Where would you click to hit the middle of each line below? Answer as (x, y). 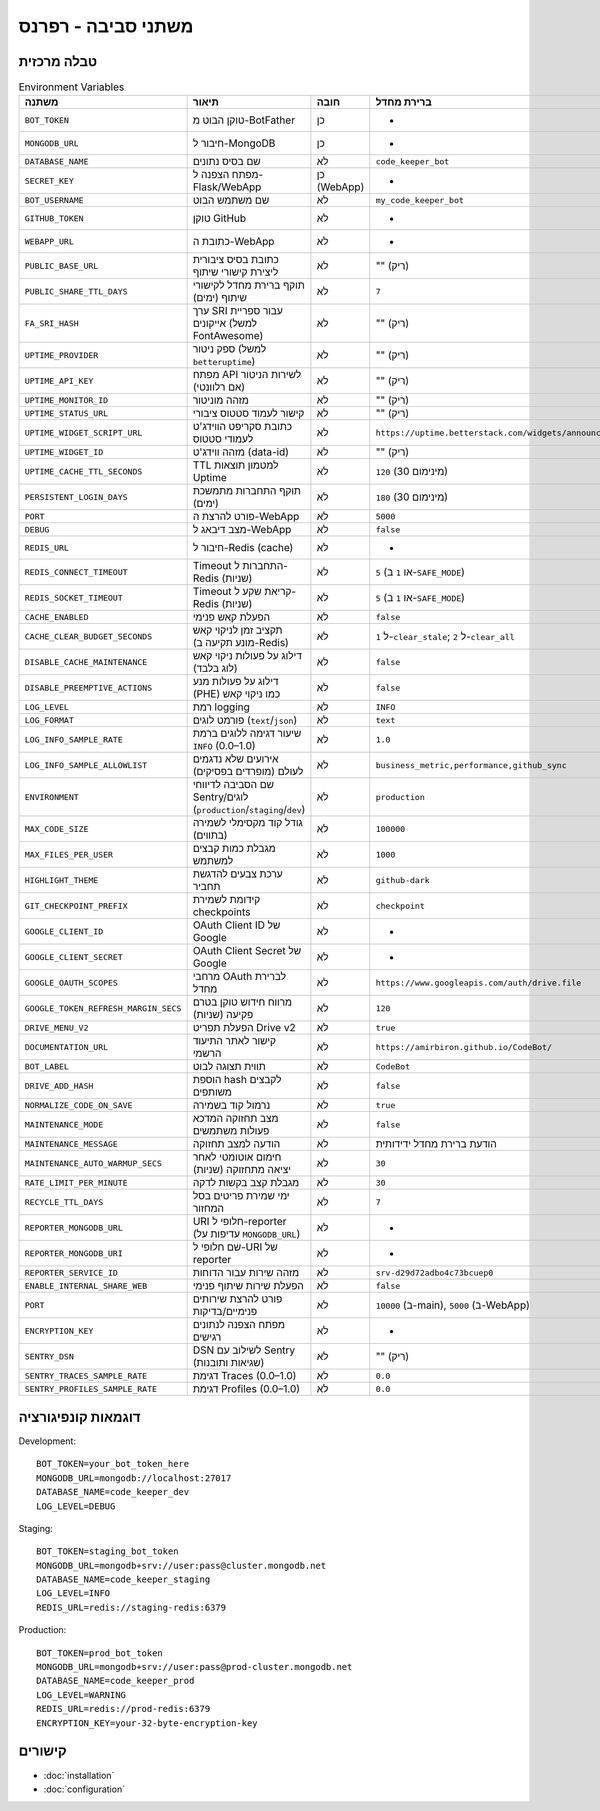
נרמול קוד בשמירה (231, 1105)
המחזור (208, 1208)
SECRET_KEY (49, 180)
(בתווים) (210, 835)
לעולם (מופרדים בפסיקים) (248, 772)
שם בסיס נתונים (226, 162)
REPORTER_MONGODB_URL (74, 1227)
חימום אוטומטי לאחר (237, 1157)
